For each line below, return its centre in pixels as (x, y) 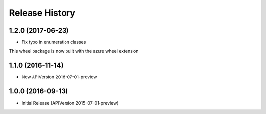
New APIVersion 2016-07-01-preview (59, 77)
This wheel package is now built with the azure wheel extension (74, 51)
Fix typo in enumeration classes (54, 42)
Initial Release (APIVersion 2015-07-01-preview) (70, 103)
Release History (42, 13)
